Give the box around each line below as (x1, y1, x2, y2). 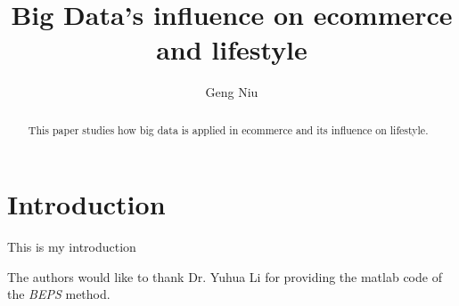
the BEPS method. (7, 285, 111, 303)
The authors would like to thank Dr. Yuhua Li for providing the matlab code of (7, 267, 442, 286)
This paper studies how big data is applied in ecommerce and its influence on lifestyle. (28, 122, 429, 137)
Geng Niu (205, 83, 258, 101)
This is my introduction (7, 238, 136, 256)
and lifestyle (156, 31, 307, 68)
